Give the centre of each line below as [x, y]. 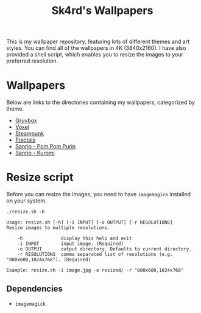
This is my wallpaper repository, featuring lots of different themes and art [98, 42]
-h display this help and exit [75, 239]
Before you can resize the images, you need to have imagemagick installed [98, 194]
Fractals [25, 140]
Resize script [40, 177]
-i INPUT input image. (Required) [70, 244]
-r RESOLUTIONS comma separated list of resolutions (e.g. [95, 255]
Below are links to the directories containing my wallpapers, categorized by [100, 102]
